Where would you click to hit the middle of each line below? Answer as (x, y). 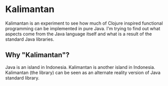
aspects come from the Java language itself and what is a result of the (79, 34)
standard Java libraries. (30, 39)
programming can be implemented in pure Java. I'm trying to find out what (83, 28)
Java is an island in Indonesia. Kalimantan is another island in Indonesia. (80, 67)
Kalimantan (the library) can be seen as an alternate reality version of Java (83, 72)
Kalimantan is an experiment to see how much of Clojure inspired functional (84, 23)
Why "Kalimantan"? (37, 55)
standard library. (22, 78)
